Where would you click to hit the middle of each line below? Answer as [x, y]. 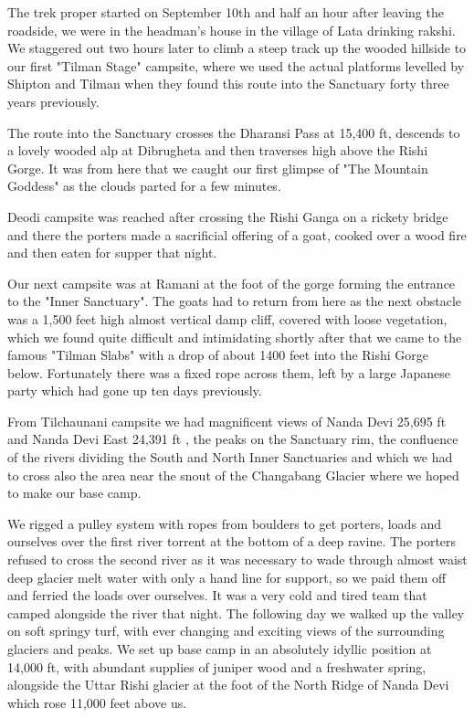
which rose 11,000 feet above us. [97, 702]
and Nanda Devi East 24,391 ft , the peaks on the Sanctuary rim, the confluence [233, 439]
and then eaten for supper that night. [112, 253]
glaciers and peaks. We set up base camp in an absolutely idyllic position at [220, 649]
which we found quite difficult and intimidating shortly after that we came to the [235, 337]
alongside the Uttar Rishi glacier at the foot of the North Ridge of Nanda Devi [228, 685]
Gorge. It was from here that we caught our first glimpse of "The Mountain [218, 168]
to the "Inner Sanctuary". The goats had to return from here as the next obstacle [235, 301]
